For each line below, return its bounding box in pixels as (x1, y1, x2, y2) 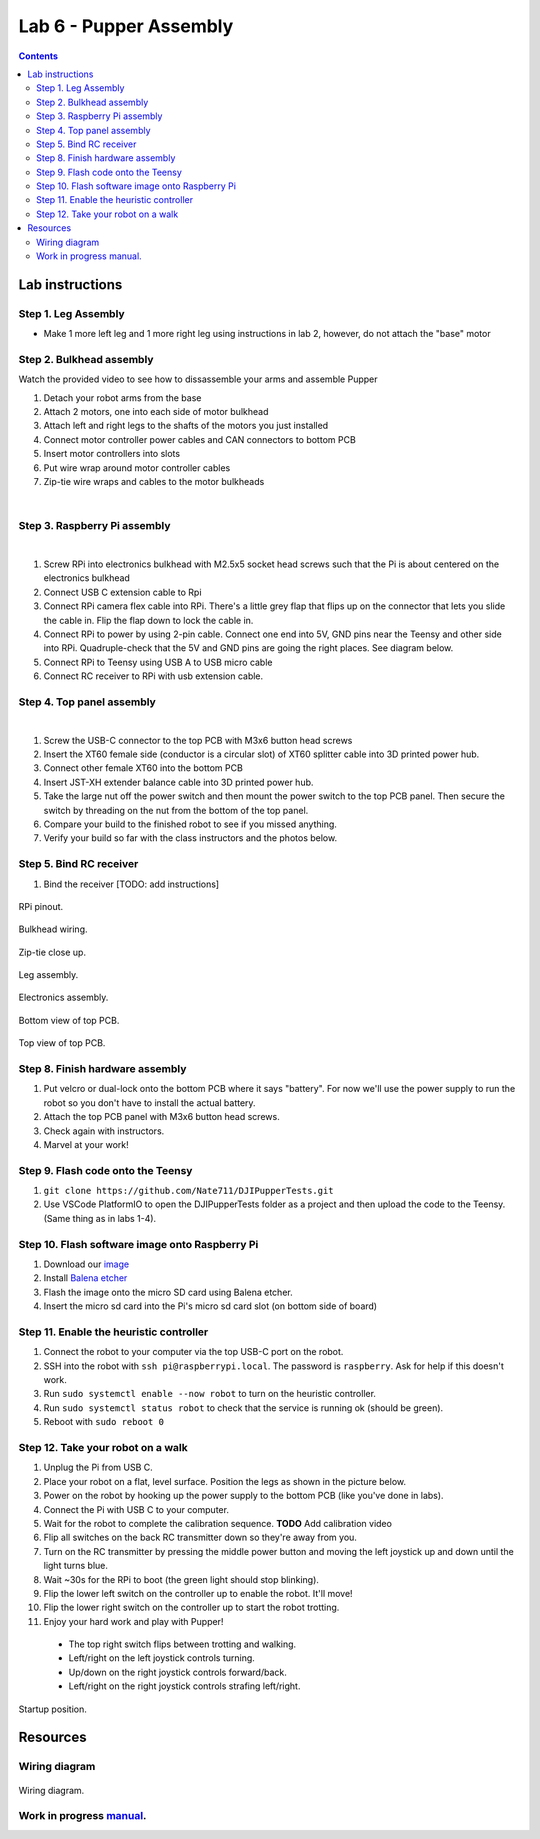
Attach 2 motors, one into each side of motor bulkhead (43, 406, 269, 418)
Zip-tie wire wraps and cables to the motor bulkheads (43, 476, 265, 488)
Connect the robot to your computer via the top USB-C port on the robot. (43, 1346, 344, 1358)
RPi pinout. (18, 900, 64, 912)
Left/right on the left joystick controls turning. (68, 1652, 255, 1664)
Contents (18, 50, 59, 62)
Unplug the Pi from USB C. (43, 1461, 154, 1474)
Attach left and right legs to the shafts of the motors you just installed (43, 420, 329, 432)
